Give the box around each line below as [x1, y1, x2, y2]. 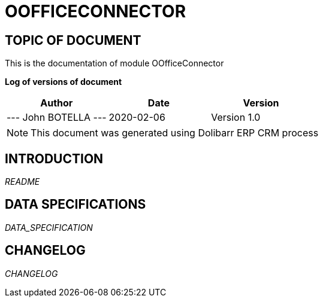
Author [40, 97, 73, 109]
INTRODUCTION [5, 151, 104, 166]
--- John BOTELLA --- [7, 111, 107, 124]
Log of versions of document [5, 77, 122, 87]
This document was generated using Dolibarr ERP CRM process [31, 127, 319, 139]
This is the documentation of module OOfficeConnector [5, 58, 224, 69]
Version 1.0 [211, 111, 261, 124]
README [5, 176, 40, 187]
